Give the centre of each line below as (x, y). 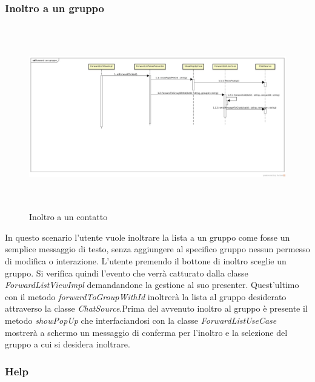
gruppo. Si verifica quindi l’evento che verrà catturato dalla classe (127, 273)
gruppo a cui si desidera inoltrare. (68, 344)
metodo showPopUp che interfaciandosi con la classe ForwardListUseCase (141, 320)
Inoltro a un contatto (68, 217)
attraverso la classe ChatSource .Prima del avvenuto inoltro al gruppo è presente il (156, 308)
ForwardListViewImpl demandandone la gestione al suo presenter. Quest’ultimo (152, 285)
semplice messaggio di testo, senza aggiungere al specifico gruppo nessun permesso (157, 249)
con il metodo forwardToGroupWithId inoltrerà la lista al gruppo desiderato (146, 296)
